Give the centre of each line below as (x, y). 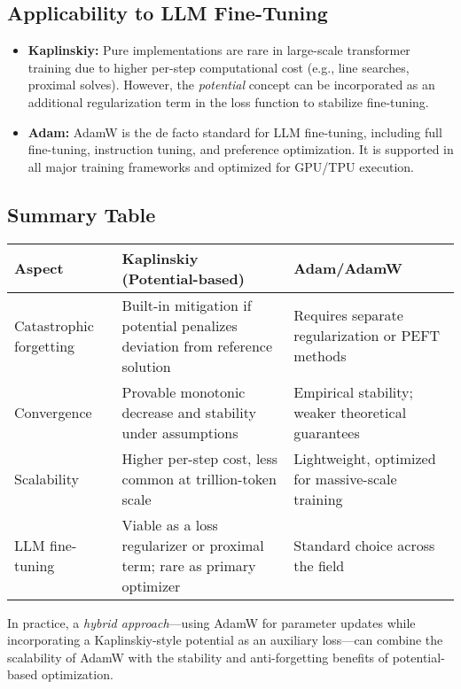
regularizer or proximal (193, 545)
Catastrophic (54, 325)
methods (320, 356)
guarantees (327, 432)
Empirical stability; (353, 391)
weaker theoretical (350, 412)
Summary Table (82, 214)
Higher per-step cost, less (200, 458)
